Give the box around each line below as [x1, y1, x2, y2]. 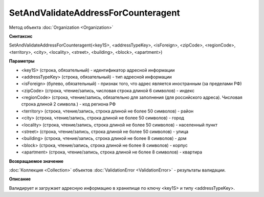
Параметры [9, 58, 35, 64]
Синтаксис [9, 33, 33, 39]
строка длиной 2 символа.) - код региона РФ [21, 101, 116, 107]
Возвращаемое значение [9, 158, 64, 164]
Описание [9, 176, 31, 182]
